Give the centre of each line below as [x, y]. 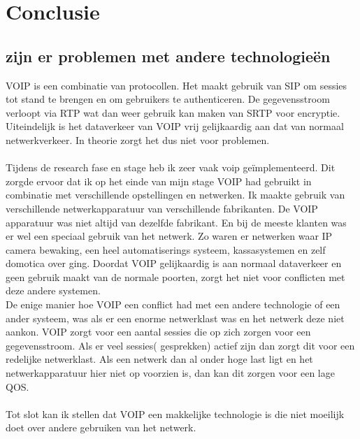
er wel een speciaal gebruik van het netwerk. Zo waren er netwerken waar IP [169, 236]
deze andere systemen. [53, 290]
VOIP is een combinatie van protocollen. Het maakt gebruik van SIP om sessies [177, 85]
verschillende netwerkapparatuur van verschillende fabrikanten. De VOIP [162, 208]
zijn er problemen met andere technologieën [168, 56]
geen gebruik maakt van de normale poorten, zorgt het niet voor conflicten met [175, 276]
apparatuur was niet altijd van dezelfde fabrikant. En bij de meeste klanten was [176, 222]
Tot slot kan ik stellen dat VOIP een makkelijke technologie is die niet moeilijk [175, 413]
